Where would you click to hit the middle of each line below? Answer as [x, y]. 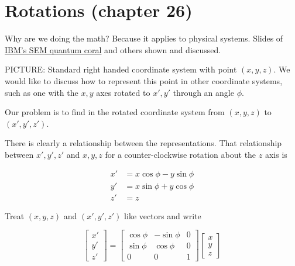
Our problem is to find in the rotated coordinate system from [115, 112]
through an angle [203, 92]
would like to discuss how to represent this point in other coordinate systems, [144, 80]
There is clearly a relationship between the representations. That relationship [143, 143]
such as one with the [42, 92]
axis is [276, 154]
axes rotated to [123, 92]
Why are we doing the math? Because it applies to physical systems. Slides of [144, 38]
